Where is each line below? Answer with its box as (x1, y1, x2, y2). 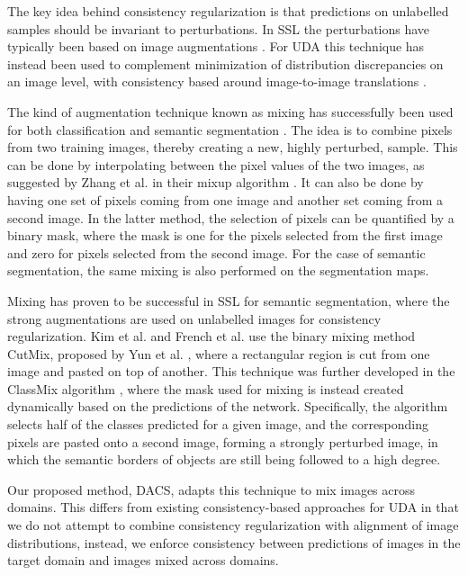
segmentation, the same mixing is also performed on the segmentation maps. (7, 261, 429, 280)
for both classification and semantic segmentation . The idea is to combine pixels (7, 120, 453, 139)
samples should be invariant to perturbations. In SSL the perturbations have (7, 19, 430, 38)
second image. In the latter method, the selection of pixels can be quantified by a (7, 208, 454, 227)
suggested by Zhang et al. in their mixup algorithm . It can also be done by (7, 173, 424, 192)
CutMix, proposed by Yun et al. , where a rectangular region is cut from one (7, 344, 430, 363)
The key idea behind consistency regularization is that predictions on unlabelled (7, 2, 449, 20)
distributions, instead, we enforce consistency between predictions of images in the (7, 533, 461, 552)
